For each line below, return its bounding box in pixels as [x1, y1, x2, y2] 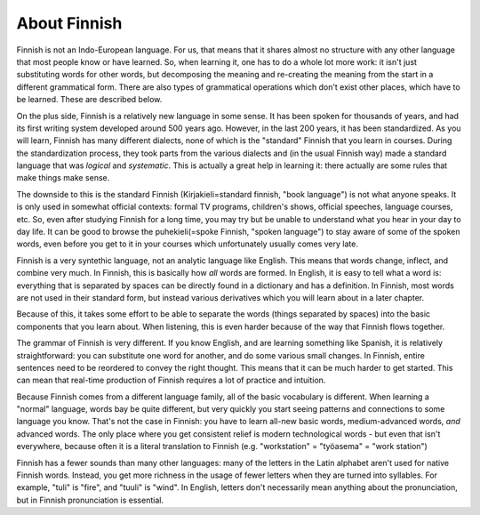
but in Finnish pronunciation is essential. [16, 495, 164, 505]
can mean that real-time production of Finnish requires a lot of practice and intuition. [16, 374, 326, 386]
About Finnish [16, 13, 123, 33]
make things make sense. [16, 173, 110, 183]
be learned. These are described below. [16, 94, 163, 105]
